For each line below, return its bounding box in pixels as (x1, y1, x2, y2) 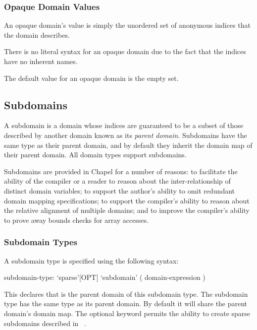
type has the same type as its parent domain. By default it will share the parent (4, 298, 248, 309)
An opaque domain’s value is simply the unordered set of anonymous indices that (4, 20, 251, 30)
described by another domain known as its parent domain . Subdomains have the (4, 130, 247, 140)
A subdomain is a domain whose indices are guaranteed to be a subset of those (4, 120, 244, 131)
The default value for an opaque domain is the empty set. (4, 72, 179, 83)
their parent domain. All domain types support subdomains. (4, 149, 187, 160)
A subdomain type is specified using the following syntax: (4, 255, 179, 265)
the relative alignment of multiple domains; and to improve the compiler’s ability (4, 205, 250, 215)
